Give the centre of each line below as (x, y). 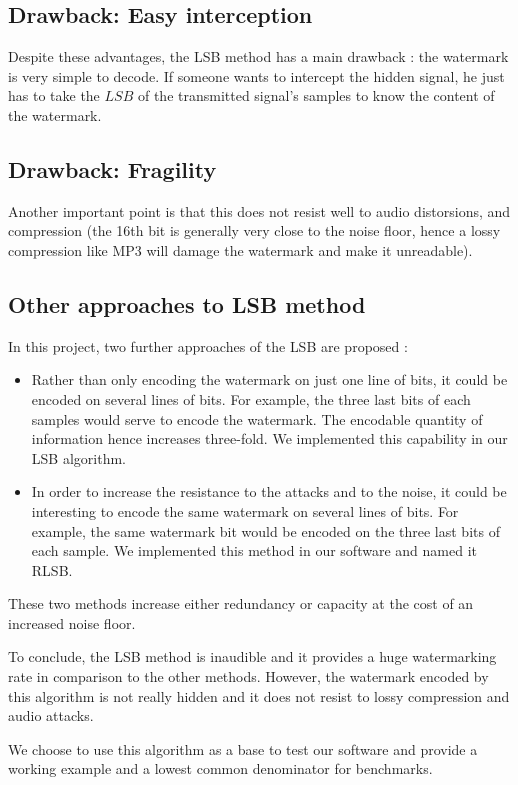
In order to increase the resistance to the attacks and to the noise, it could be (269, 491)
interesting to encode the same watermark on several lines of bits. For (245, 510)
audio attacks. (51, 715)
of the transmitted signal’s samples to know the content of (316, 95)
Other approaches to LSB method (187, 303)
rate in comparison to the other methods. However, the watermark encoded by (248, 676)
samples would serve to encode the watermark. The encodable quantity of (257, 418)
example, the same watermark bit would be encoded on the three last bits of (265, 530)
